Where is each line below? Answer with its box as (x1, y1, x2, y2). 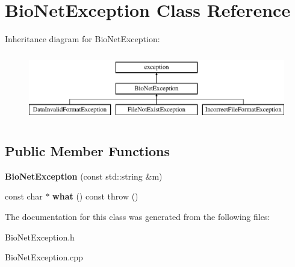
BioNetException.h (5, 230, 75, 243)
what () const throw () (52, 190, 138, 203)
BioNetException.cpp (5, 251, 83, 263)
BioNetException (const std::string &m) (5, 169, 163, 182)
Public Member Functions (5, 142, 170, 160)
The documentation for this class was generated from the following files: (5, 210, 270, 223)
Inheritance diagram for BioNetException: (5, 33, 160, 45)
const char (5, 190, 43, 203)
